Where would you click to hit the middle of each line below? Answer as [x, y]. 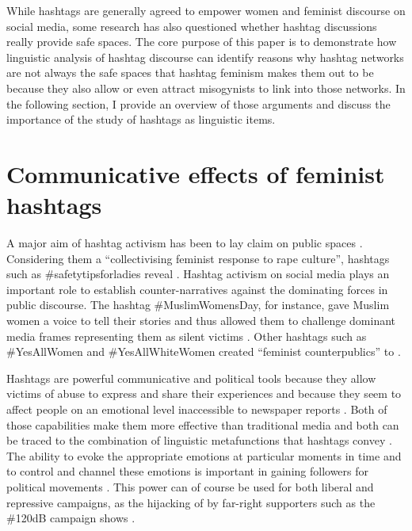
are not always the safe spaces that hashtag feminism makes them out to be [190, 73]
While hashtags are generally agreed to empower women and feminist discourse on [206, 10]
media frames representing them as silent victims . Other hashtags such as [187, 336]
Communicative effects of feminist [196, 173]
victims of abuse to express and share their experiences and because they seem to [204, 393]
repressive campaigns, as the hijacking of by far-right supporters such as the [191, 502]
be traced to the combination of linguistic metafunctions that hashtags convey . [199, 440]
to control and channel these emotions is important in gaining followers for [188, 471]
